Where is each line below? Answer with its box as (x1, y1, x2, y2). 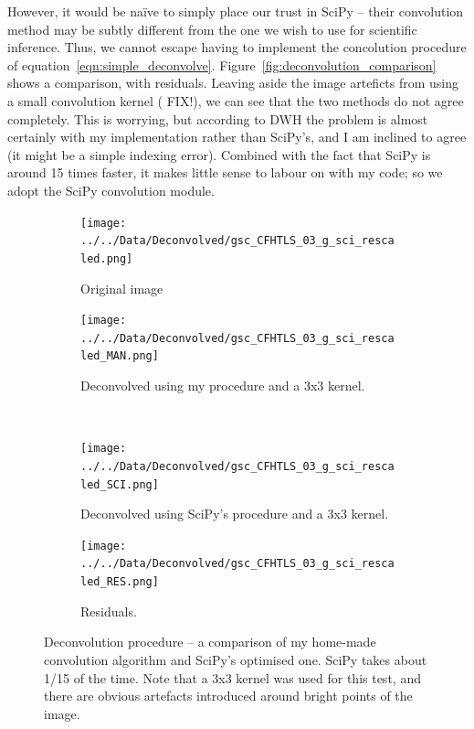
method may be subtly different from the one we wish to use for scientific (7, 19, 417, 38)
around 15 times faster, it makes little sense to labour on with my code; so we (7, 163, 443, 182)
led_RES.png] (80, 575, 159, 589)
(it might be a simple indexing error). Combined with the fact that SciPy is (7, 145, 431, 164)
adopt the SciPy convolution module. (7, 180, 215, 199)
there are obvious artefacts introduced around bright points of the (44, 686, 413, 705)
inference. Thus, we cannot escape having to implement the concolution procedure (7, 38, 467, 57)
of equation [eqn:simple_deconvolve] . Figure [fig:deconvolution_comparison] (7, 55, 437, 74)
